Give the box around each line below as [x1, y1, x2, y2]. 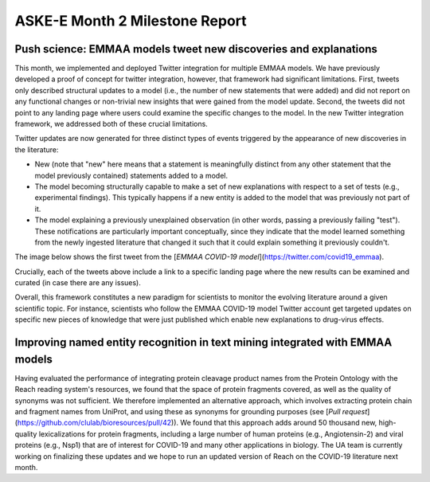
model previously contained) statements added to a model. [34, 170, 229, 180]
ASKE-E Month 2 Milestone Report [14, 12, 247, 29]
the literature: [14, 144, 59, 155]
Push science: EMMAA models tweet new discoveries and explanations [14, 42, 378, 56]
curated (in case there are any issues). [14, 278, 141, 288]
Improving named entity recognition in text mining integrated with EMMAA [14, 335, 393, 350]
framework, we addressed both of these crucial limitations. [14, 120, 209, 129]
